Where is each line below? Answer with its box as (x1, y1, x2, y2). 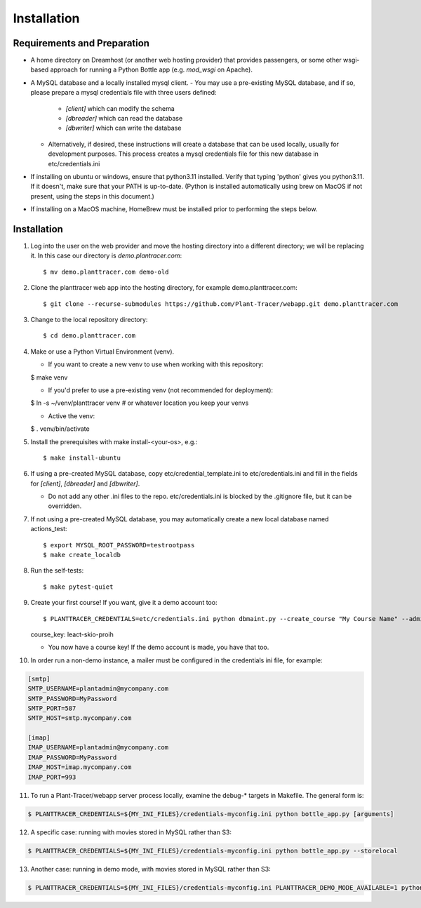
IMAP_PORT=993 (27, 773, 76, 781)
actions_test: (30, 525, 67, 533)
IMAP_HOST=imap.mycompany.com (27, 763, 132, 771)
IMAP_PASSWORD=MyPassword (27, 753, 117, 761)
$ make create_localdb (43, 551, 121, 559)
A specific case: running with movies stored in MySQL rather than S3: (30, 828, 232, 836)
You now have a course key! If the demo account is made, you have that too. (48, 643, 269, 652)
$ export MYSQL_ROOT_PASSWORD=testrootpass (43, 541, 195, 549)
